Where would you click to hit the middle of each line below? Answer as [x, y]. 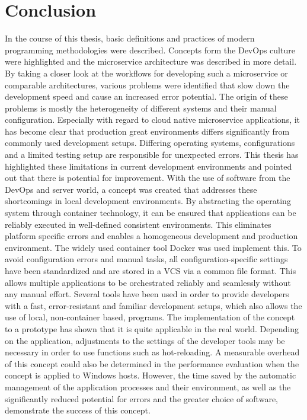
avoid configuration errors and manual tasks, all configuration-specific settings [146, 259]
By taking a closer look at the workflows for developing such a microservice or [146, 73]
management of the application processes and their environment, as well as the [148, 386]
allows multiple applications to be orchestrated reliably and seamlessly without [148, 282]
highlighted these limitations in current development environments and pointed [148, 166]
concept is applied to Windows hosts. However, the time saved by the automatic [151, 375]
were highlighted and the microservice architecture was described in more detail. [151, 61]
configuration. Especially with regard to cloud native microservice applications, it [153, 120]
